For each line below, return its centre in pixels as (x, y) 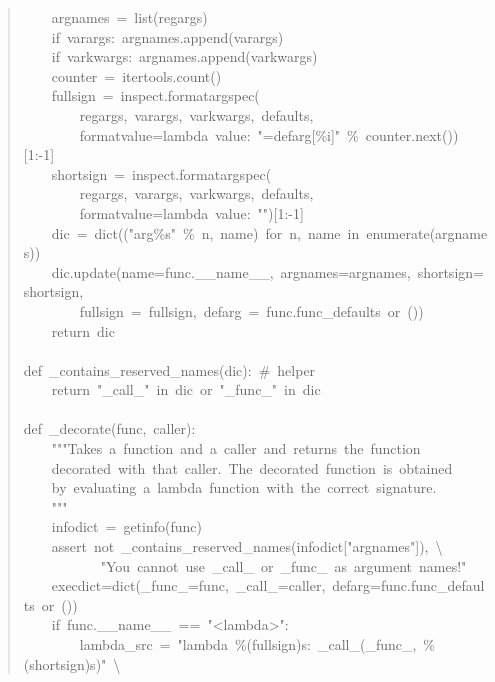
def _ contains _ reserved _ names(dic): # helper (169, 369)
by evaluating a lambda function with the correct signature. (244, 487)
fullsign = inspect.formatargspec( (155, 95)
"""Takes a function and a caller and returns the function (236, 448)
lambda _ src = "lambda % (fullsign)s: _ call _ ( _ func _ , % (257, 644)
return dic (83, 330)
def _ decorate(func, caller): (109, 428)
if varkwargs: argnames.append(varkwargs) (184, 56)
